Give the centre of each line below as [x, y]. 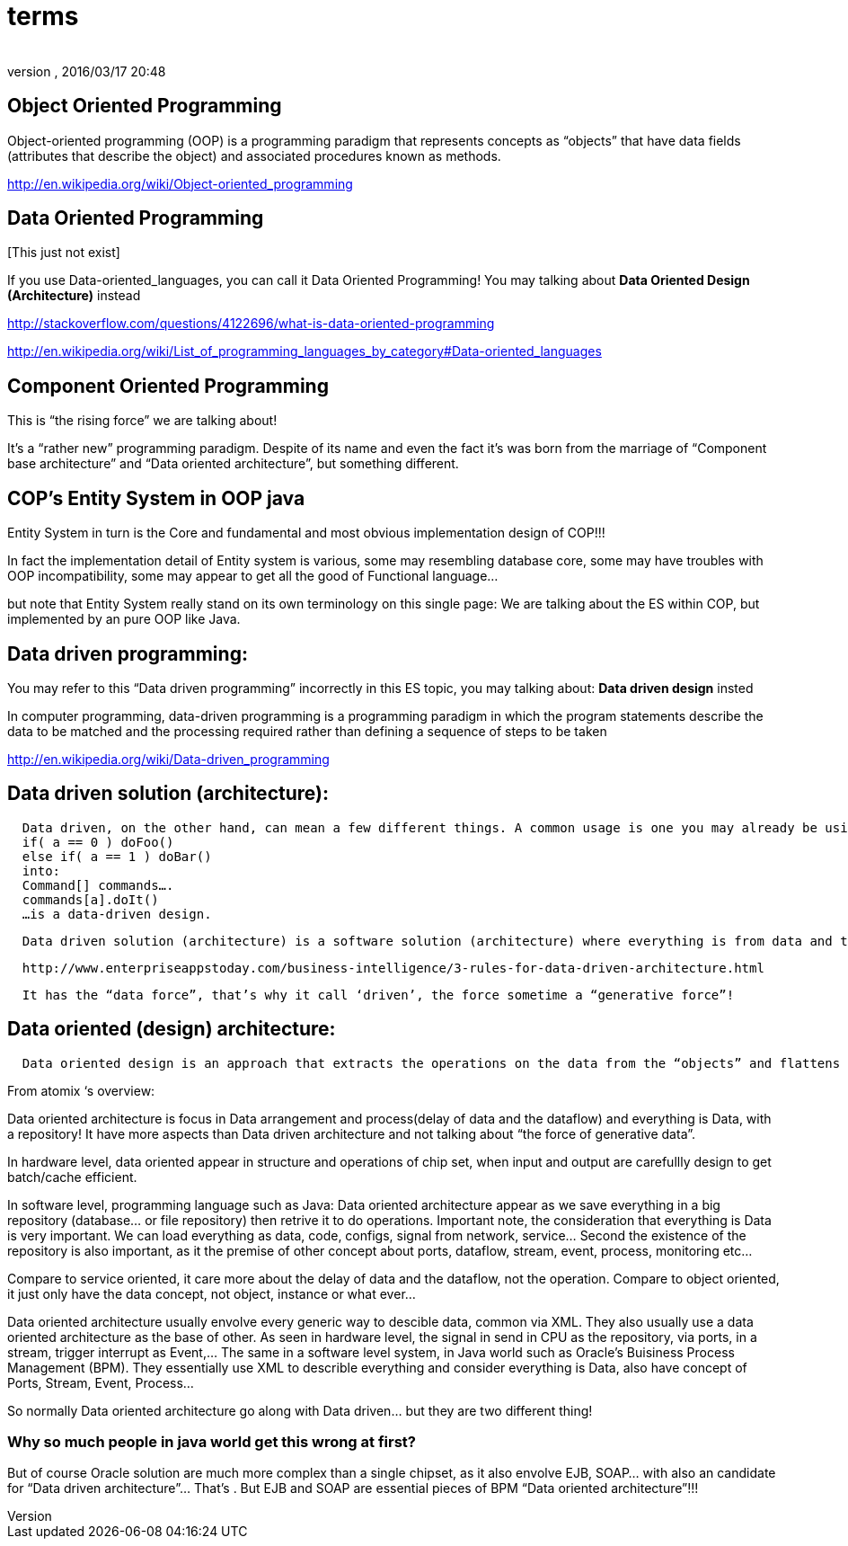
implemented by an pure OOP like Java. [124, 619]
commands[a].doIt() [90, 899]
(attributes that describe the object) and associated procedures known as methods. [254, 155]
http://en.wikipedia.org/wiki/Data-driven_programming [168, 759]
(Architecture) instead [74, 296]
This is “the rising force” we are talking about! [142, 421]
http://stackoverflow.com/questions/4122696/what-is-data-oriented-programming [251, 324]
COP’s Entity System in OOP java [156, 498]
